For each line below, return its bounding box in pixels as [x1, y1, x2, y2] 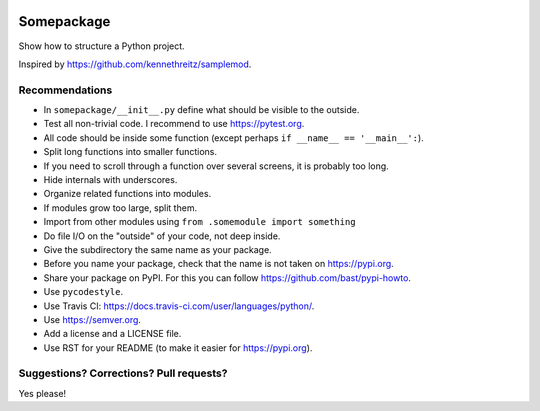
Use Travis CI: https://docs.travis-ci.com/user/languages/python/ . [43, 300, 315, 312]
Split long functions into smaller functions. [43, 146, 218, 158]
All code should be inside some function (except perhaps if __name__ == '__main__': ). [43, 131, 424, 144]
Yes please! [18, 387, 67, 399]
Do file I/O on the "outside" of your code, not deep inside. [43, 230, 281, 242]
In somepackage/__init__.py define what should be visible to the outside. [43, 104, 360, 116]
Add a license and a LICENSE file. [43, 328, 182, 340]
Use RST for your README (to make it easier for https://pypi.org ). [43, 341, 313, 354]
